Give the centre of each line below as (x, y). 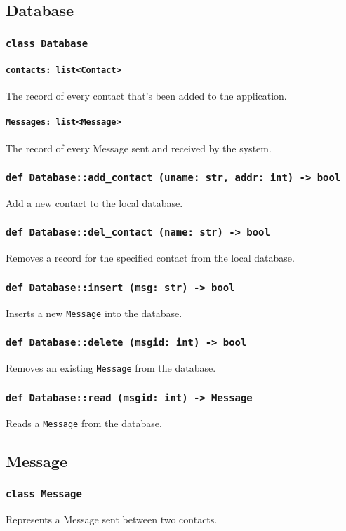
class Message (44, 493)
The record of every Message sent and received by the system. (139, 148)
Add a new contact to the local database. (94, 202)
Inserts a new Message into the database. (94, 312)
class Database (47, 43)
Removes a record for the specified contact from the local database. (150, 258)
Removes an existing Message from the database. (111, 368)
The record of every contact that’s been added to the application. (146, 96)
